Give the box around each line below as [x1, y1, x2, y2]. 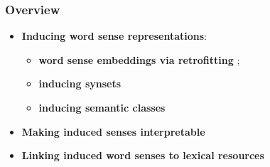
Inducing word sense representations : [21, 28, 207, 43]
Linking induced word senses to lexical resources [21, 148, 264, 163]
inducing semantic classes [38, 100, 166, 114]
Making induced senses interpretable [21, 124, 205, 139]
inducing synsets [38, 76, 121, 91]
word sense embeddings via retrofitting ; [38, 52, 240, 67]
